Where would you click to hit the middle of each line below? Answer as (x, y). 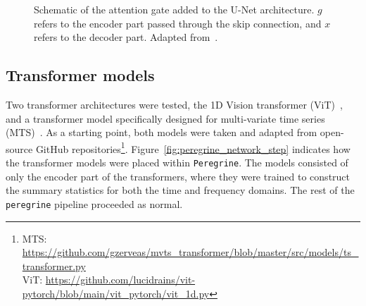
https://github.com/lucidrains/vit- (120, 280)
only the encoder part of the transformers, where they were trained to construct (178, 176)
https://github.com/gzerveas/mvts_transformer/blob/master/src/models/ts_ (190, 252)
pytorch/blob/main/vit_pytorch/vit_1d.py (116, 293)
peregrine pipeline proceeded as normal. (94, 203)
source (19, 148)
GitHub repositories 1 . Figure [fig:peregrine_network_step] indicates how (193, 147)
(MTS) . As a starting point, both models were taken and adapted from (162, 132)
